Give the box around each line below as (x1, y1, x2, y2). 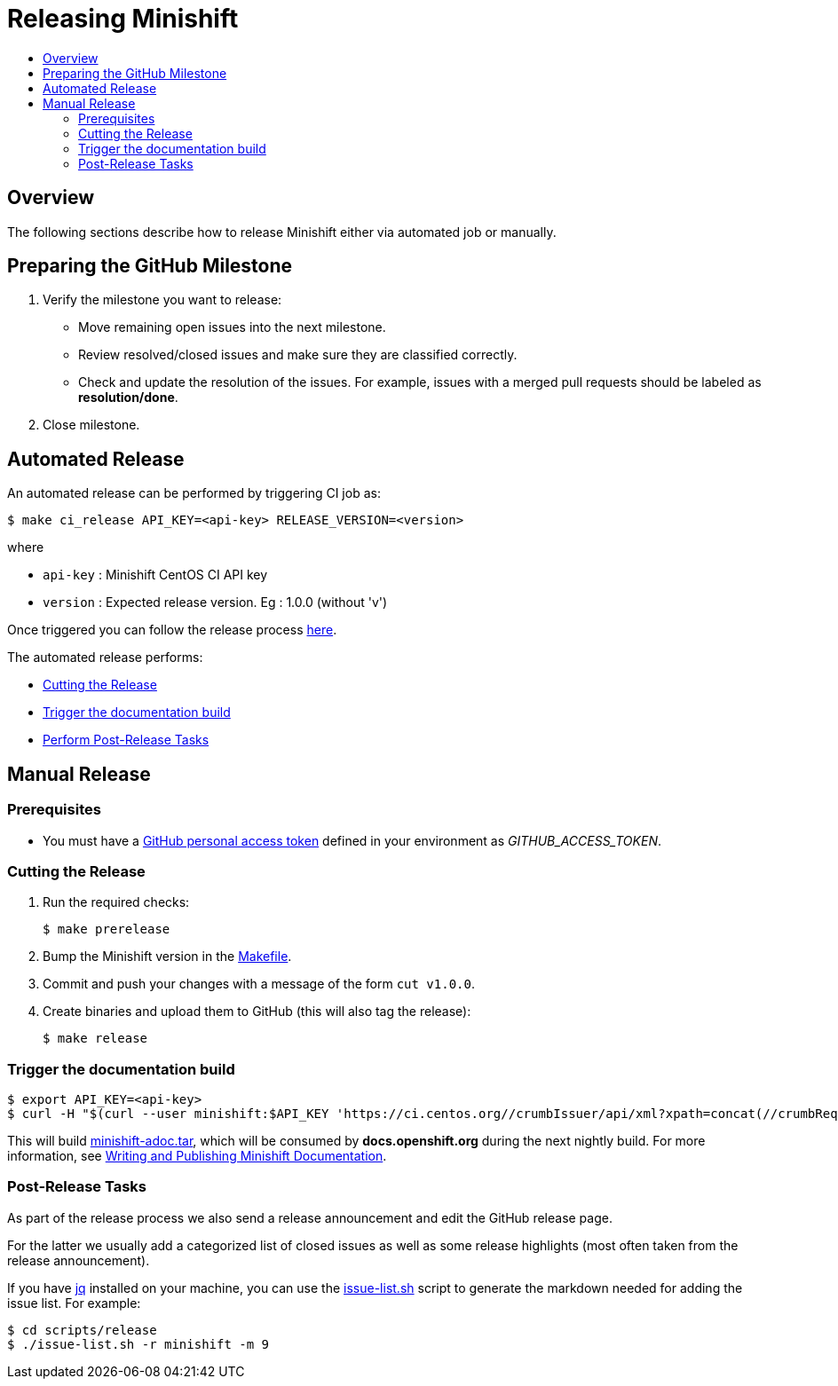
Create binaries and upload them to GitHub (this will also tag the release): (43, 1004, 471, 1020)
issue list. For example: (7, 1295, 141, 1311)
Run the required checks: (43, 894, 190, 910)
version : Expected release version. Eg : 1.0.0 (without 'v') (43, 595, 388, 610)
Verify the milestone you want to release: (43, 292, 282, 308)
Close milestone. (43, 417, 140, 433)
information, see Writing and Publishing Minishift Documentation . (7, 1148, 387, 1163)
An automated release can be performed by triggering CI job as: (7, 485, 381, 501)
